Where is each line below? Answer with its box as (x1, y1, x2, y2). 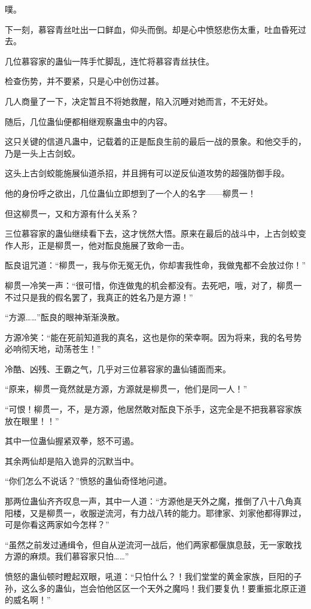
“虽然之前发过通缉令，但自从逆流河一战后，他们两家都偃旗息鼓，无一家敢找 (5, 538, 302, 550)
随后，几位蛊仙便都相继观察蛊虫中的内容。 (5, 115, 172, 127)
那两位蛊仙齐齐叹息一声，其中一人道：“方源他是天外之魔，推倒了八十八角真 (5, 495, 302, 507)
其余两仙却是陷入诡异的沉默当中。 (5, 454, 139, 467)
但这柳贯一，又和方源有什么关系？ (5, 207, 139, 219)
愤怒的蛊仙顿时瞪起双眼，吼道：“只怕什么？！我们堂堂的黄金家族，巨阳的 (5, 570, 294, 582)
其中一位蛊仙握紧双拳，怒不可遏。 (5, 434, 139, 447)
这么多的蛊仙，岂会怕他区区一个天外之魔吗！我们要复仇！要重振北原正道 (21, 582, 306, 594)
